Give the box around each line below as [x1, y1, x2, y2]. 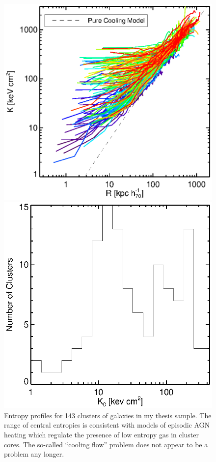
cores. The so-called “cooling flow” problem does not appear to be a [4, 439, 208, 449]
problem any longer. [4, 449, 64, 459]
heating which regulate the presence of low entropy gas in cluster [4, 429, 199, 439]
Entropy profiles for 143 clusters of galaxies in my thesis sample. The [4, 410, 212, 420]
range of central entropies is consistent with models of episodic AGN [4, 420, 210, 430]
